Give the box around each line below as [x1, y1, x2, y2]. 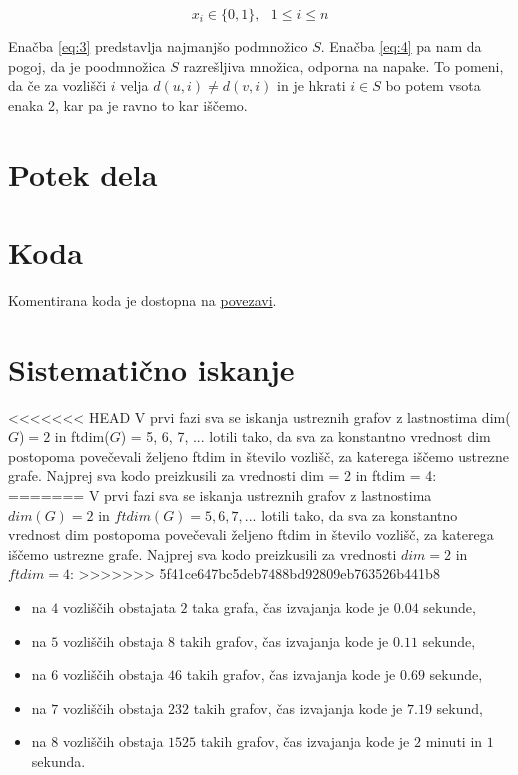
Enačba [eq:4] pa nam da [329, 36, 482, 56]
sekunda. [31, 750, 86, 771]
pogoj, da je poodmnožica [8, 55, 166, 76]
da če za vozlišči [8, 75, 107, 96]
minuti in [425, 731, 483, 752]
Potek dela [8, 153, 158, 194]
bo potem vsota [385, 75, 481, 96]
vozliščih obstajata [62, 596, 176, 617]
